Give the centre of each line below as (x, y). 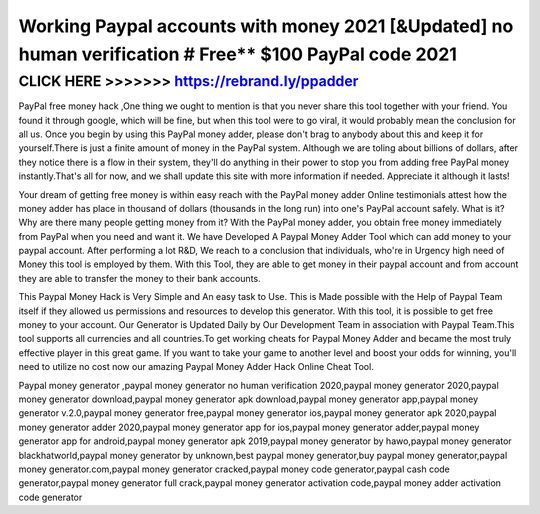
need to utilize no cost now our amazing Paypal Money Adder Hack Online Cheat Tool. (196, 367)
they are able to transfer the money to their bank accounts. (139, 278)
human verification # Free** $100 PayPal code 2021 (237, 54)
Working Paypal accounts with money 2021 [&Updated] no (266, 26)
